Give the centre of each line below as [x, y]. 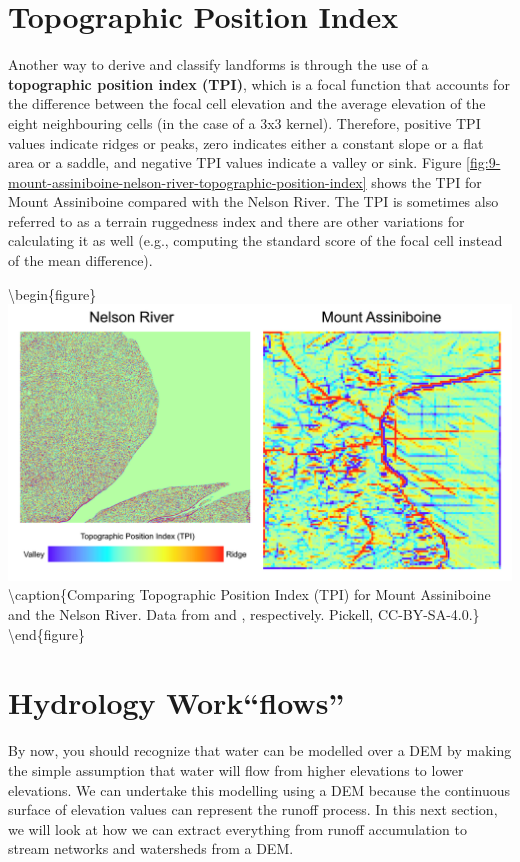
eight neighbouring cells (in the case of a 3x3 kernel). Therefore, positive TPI [244, 122]
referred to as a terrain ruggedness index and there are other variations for [236, 220]
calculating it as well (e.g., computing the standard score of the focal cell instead [255, 240]
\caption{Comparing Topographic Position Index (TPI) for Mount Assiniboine [249, 594]
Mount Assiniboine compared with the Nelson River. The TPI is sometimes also [253, 201]
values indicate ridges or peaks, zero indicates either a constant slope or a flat [246, 142]
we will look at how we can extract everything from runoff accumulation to [238, 828]
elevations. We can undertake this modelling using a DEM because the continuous [259, 789]
